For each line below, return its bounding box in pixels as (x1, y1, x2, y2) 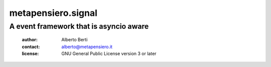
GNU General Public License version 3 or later (61, 50, 157, 57)
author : (22, 37, 38, 43)
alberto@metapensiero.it (61, 44, 113, 50)
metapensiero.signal (9, 7, 98, 18)
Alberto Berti (61, 37, 88, 43)
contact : (22, 44, 40, 50)
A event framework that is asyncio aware (9, 22, 149, 31)
